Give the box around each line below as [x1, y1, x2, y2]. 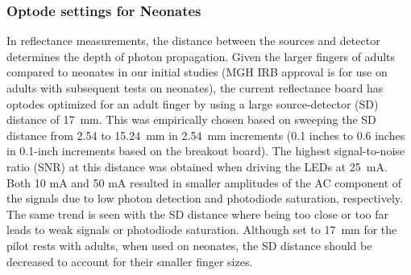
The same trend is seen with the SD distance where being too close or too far [6, 205, 388, 222]
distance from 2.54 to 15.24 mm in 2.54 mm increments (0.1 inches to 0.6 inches [6, 126, 405, 143]
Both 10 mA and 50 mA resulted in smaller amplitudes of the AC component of [6, 174, 402, 191]
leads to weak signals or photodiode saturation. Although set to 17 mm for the [6, 221, 397, 238]
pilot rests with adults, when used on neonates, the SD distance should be [6, 236, 372, 253]
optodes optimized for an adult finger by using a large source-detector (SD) [6, 95, 379, 112]
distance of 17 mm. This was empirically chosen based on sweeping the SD [6, 111, 376, 128]
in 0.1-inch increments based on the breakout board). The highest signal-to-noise [6, 142, 405, 159]
